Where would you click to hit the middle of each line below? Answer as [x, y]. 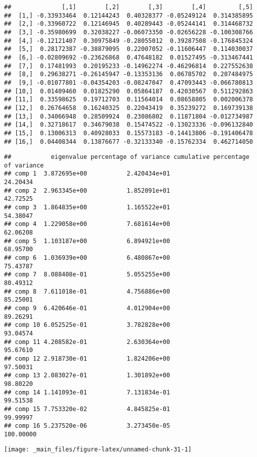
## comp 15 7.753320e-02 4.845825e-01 [87, 409]
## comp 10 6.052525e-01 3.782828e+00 [87, 325]
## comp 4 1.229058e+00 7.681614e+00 [87, 224]
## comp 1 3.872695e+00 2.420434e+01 [87, 174]
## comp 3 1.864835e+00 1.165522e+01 [87, 208]
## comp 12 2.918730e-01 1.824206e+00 [87, 358]
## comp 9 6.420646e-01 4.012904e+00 [87, 308]
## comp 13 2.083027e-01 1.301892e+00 [87, 376]
